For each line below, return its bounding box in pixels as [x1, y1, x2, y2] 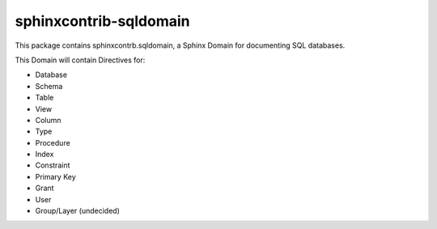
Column [35, 115, 62, 125]
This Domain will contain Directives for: [15, 55, 146, 65]
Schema [35, 81, 63, 91]
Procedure [35, 138, 70, 147]
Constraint [35, 160, 70, 170]
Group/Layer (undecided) [35, 206, 121, 216]
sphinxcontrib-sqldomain [15, 12, 190, 30]
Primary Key [35, 172, 76, 181]
